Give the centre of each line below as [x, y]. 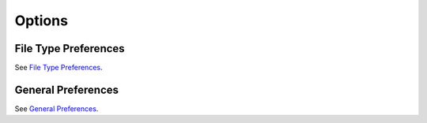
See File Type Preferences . [59, 68]
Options [42, 20]
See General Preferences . [57, 108]
